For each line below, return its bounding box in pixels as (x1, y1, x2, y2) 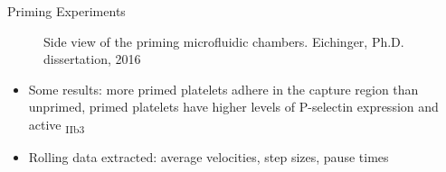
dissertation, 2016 (43, 50, 141, 68)
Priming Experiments (7, 2, 126, 20)
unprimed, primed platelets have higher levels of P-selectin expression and (28, 97, 439, 116)
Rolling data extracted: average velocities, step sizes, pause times (28, 148, 389, 167)
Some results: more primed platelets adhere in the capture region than (28, 79, 419, 98)
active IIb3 (28, 114, 85, 136)
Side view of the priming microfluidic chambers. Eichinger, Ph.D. (43, 32, 404, 50)
